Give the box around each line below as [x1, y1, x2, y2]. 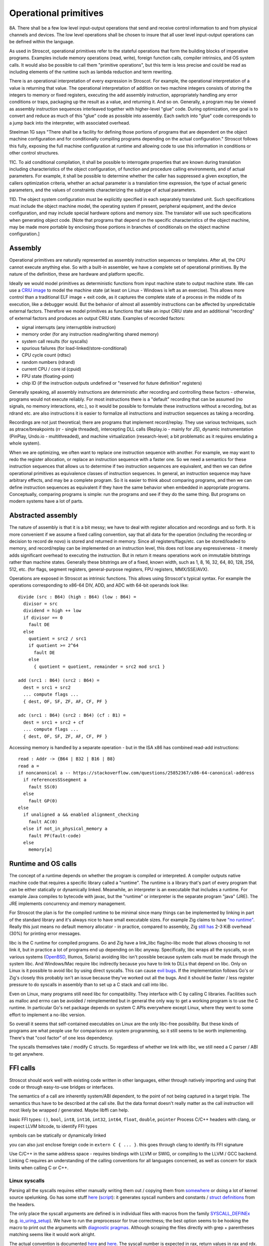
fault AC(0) [28, 819, 58, 824]
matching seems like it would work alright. [9, 1232, 96, 1238]
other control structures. [9, 150, 59, 156]
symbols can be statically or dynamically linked [9, 1132, 107, 1138]
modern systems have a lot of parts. [9, 498, 84, 504]
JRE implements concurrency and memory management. [9, 900, 127, 907]
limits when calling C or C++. [9, 1164, 69, 1171]
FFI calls [9, 1064, 36, 1073]
